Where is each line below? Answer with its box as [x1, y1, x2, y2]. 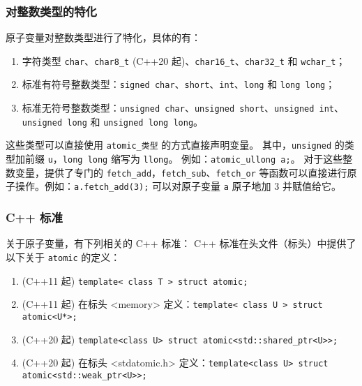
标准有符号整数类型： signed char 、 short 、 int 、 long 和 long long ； [22, 77, 335, 91]
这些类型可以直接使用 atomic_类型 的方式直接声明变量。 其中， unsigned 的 [6, 138, 345, 152]
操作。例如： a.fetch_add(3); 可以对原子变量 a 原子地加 [15, 179, 271, 193]
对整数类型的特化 [6, 2, 97, 20]
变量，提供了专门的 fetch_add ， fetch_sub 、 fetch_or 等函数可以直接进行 [15, 165, 347, 179]
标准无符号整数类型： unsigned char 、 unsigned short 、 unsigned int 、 [22, 101, 345, 115]
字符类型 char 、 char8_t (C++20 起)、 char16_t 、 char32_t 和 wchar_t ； [22, 53, 346, 68]
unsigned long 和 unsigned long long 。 [22, 114, 204, 128]
